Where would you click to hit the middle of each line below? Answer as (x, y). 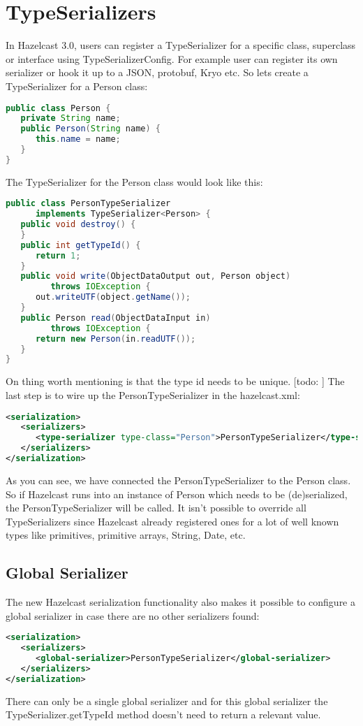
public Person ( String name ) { (90, 129)
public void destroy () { (78, 225)
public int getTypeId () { (81, 245)
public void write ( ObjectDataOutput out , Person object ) (156, 276)
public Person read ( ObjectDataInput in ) (116, 318)
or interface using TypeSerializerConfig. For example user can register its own (172, 58)
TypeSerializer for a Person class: (77, 86)
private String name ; (71, 118)
